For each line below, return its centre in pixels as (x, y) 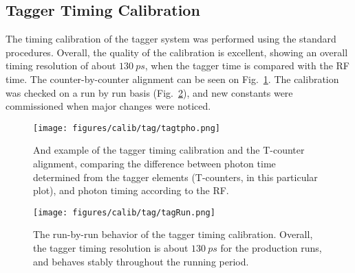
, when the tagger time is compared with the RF (247, 66)
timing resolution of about (61, 66)
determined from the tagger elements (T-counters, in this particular (175, 177)
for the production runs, (271, 248)
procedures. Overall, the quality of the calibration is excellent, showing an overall (177, 52)
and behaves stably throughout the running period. (141, 261)
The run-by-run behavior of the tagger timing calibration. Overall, (173, 234)
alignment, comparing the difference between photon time (154, 164)
